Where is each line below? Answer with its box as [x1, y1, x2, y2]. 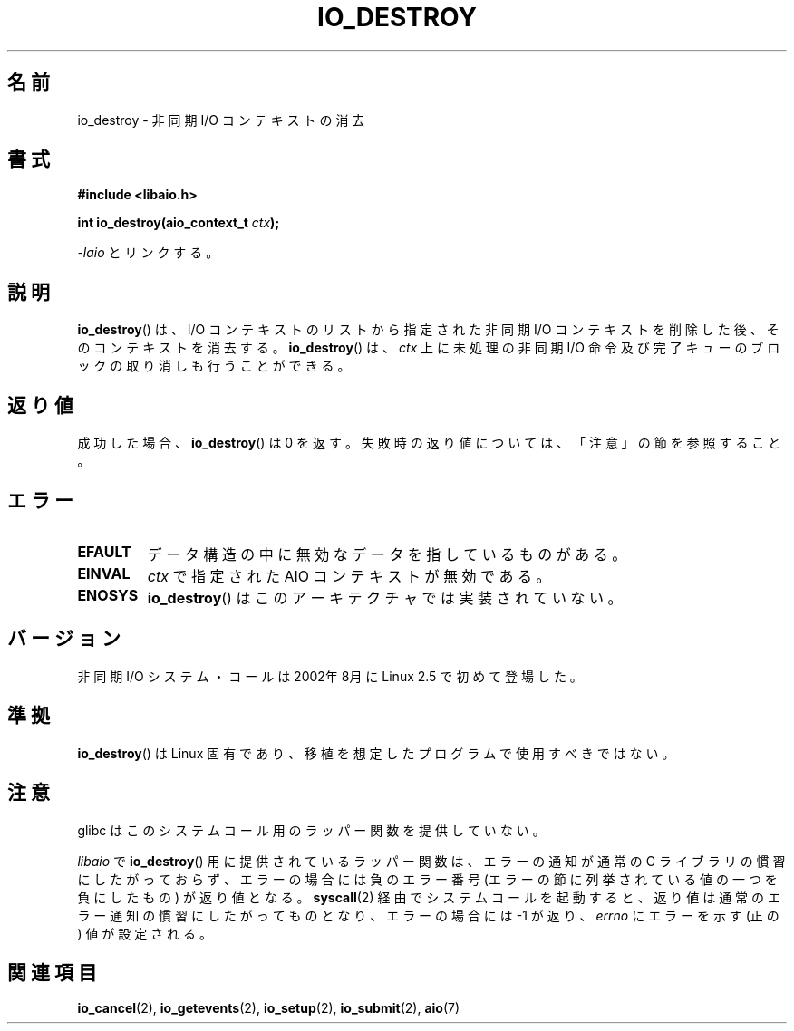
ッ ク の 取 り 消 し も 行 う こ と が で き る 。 [77, 358, 351, 374]
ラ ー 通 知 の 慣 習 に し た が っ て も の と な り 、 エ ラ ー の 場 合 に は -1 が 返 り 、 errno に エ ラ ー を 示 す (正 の [77, 907, 779, 923]
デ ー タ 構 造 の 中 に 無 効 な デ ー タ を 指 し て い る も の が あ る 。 [147, 544, 627, 564]
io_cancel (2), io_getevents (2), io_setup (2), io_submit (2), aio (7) [77, 1000, 460, 1017]
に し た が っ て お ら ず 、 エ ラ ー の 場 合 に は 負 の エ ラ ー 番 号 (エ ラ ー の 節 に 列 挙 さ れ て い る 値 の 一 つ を [77, 871, 778, 887]
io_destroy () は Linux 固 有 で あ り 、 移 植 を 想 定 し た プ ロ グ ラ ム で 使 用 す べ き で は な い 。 [77, 745, 675, 761]
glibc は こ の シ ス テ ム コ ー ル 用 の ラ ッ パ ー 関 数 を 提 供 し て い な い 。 [77, 822, 546, 838]
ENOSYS [77, 585, 139, 604]
